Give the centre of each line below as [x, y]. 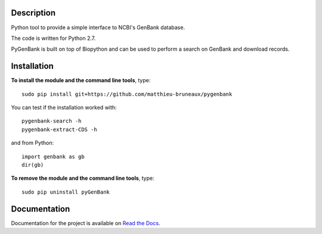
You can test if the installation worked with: [64, 107]
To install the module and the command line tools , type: [81, 80]
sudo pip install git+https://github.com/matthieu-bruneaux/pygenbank [127, 94]
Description [33, 13]
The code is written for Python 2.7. [53, 38]
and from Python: [32, 143]
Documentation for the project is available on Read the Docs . [86, 223]
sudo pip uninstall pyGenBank [66, 192]
